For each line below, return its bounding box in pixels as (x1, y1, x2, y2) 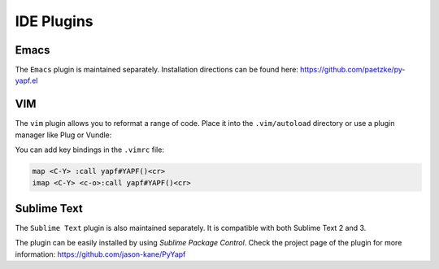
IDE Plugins (15, 12, 93, 30)
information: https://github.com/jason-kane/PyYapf (15, 249, 186, 259)
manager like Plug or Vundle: (15, 130, 112, 140)
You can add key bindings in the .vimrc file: (15, 145, 164, 154)
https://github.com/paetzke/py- (299, 65, 406, 75)
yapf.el (15, 76, 38, 85)
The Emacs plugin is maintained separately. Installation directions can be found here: (15, 65, 298, 75)
